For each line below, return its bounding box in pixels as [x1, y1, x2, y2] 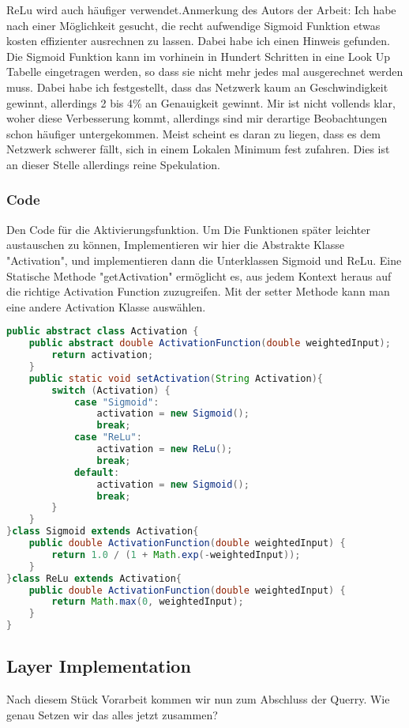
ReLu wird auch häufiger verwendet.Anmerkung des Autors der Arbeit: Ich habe [6, 2, 396, 17]
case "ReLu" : [73, 432, 142, 443]
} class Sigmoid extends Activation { [6, 526, 199, 538]
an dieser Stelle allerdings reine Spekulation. [6, 156, 220, 172]
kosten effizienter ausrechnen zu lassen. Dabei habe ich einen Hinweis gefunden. [6, 32, 390, 49]
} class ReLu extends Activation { [6, 572, 182, 584]
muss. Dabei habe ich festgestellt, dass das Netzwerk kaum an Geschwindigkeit [6, 78, 388, 95]
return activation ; [51, 349, 154, 361]
